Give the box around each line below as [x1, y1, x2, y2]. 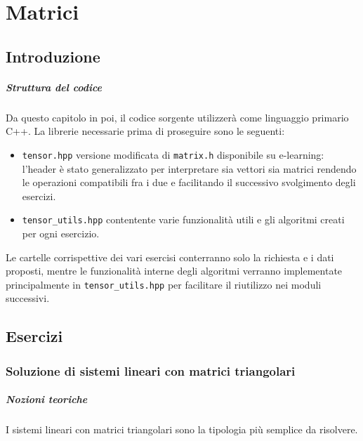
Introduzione [6, 45, 100, 67]
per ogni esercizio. [22, 226, 100, 240]
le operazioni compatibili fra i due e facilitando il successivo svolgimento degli [22, 175, 356, 190]
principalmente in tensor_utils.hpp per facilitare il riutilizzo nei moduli [6, 277, 322, 291]
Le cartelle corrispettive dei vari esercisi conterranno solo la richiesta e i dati [6, 249, 334, 264]
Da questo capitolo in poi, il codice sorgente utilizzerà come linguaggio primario [6, 110, 349, 124]
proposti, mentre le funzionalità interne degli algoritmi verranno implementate [6, 263, 343, 278]
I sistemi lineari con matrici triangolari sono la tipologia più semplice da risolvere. [6, 422, 358, 437]
